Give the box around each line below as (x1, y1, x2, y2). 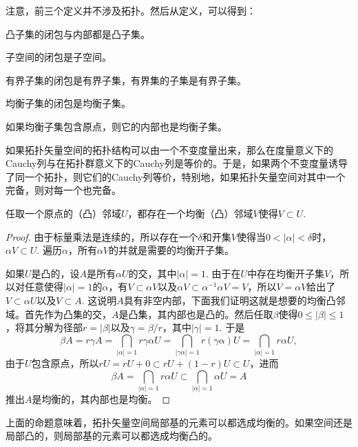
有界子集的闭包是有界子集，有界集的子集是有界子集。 (6, 72, 246, 87)
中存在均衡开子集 (247, 266, 325, 280)
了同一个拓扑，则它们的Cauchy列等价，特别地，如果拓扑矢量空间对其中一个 (6, 169, 346, 183)
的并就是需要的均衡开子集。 (109, 243, 235, 257)
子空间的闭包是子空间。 (6, 50, 112, 64)
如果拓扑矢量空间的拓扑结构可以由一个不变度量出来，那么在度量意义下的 (6, 142, 333, 157)
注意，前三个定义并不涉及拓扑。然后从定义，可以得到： (6, 3, 256, 17)
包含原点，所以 (31, 356, 99, 370)
